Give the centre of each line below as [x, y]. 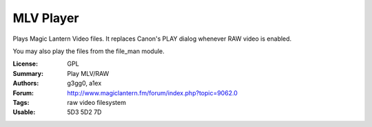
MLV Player [46, 18]
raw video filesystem [97, 102]
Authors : [26, 84]
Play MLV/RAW [88, 73]
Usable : [24, 112]
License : [25, 64]
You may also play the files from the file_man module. [89, 51]
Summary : [28, 73]
